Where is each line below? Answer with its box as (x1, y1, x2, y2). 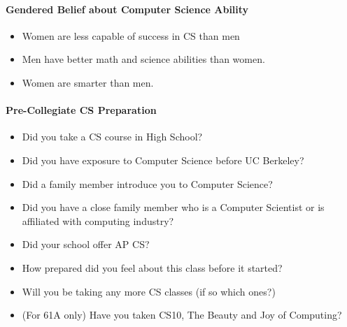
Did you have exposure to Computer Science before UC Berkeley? (22, 152, 304, 167)
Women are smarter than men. (22, 75, 154, 89)
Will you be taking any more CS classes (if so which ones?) (22, 284, 276, 298)
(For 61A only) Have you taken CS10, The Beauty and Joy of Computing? (22, 307, 342, 322)
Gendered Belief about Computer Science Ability (6, 1, 249, 16)
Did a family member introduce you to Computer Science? (22, 176, 273, 191)
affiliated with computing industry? (22, 213, 174, 228)
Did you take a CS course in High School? (22, 129, 203, 144)
